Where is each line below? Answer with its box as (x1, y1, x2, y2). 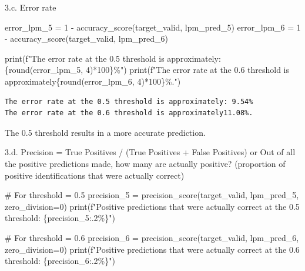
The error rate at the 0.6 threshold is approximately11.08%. (5, 109, 253, 118)
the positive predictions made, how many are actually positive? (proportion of (5, 157, 286, 169)
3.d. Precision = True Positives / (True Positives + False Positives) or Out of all (5, 146, 296, 158)
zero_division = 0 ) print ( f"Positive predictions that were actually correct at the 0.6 (5, 243, 300, 255)
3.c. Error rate (5, 1, 56, 13)
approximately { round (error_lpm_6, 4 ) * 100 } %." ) (5, 75, 181, 87)
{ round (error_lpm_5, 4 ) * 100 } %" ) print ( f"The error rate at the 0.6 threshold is (5, 63, 290, 76)
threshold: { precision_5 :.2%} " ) (5, 212, 115, 224)
